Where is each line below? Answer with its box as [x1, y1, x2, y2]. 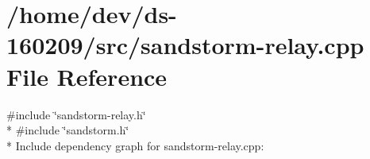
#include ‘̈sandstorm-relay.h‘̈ [6, 106, 146, 122]
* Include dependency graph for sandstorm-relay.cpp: [6, 137, 264, 153]
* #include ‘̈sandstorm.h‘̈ [6, 122, 129, 138]
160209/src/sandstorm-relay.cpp [6, 29, 364, 61]
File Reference [6, 60, 168, 92]
